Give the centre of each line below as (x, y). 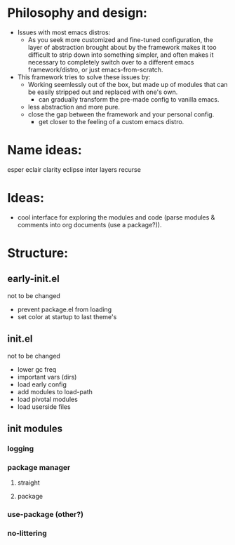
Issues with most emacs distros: (64, 32)
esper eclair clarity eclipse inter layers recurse (74, 169)
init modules (35, 429)
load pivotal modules (48, 399)
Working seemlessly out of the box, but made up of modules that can (128, 84)
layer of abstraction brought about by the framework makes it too (122, 47)
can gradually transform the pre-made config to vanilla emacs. (129, 99)
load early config (42, 384)
